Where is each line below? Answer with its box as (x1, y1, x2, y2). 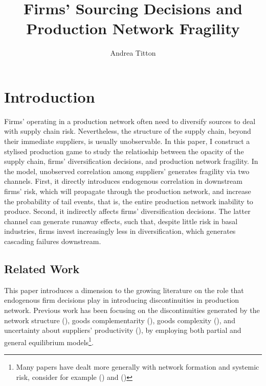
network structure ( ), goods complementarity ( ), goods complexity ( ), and (4, 315, 235, 325)
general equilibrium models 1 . (4, 335, 94, 347)
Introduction (4, 86, 95, 107)
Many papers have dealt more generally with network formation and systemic (16, 361, 259, 372)
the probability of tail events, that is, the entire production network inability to (4, 196, 253, 206)
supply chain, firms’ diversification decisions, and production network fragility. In (4, 156, 258, 166)
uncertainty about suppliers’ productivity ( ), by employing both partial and (4, 325, 241, 335)
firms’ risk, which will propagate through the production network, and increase (4, 186, 251, 196)
